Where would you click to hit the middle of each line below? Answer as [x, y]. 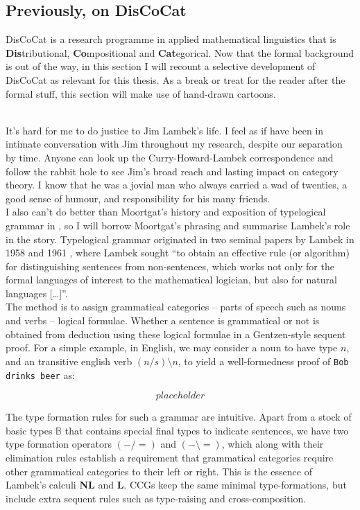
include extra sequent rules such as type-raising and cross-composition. [156, 498]
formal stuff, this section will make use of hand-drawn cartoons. [141, 93]
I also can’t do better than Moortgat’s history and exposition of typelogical [166, 212]
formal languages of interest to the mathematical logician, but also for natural [171, 280]
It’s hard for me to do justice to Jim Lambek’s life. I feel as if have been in [165, 130]
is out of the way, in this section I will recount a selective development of [161, 66]
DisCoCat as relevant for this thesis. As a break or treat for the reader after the [175, 79]
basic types [29, 430]
